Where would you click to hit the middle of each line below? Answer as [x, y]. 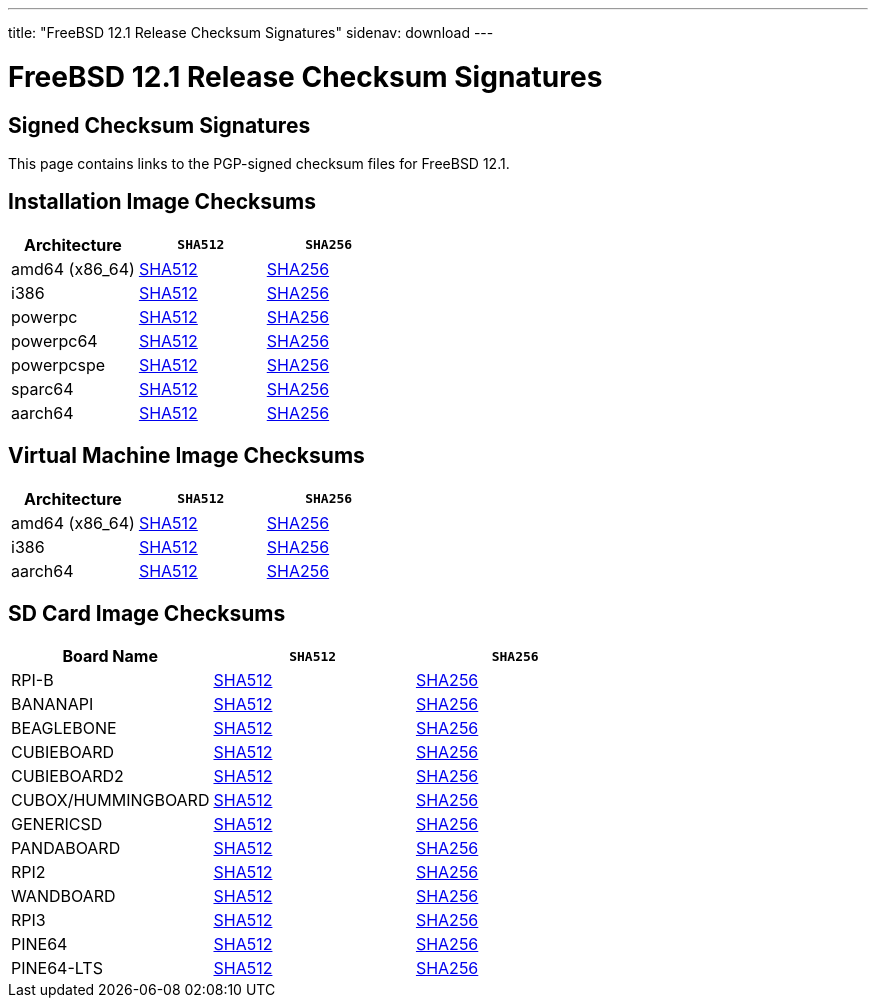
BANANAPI [52, 704]
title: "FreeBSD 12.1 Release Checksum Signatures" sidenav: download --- [251, 32]
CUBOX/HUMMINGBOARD [110, 800]
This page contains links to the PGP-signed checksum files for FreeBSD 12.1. [259, 163]
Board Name [110, 656]
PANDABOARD [66, 848]
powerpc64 [54, 340]
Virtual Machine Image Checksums [186, 456]
